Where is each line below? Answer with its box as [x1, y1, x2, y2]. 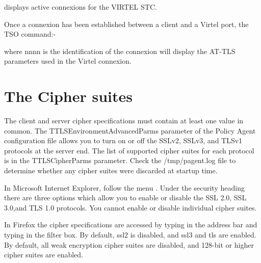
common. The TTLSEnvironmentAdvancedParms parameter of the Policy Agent [4, 125, 256, 136]
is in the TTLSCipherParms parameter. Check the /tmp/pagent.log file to [4, 155, 236, 166]
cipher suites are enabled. [4, 249, 84, 260]
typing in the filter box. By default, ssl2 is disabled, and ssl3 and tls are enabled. [4, 229, 256, 240]
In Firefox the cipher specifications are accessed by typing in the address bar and [4, 219, 257, 230]
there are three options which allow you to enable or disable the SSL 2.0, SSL [4, 192, 247, 203]
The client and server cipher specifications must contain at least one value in [4, 115, 244, 126]
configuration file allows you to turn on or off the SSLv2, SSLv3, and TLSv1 [4, 135, 243, 146]
